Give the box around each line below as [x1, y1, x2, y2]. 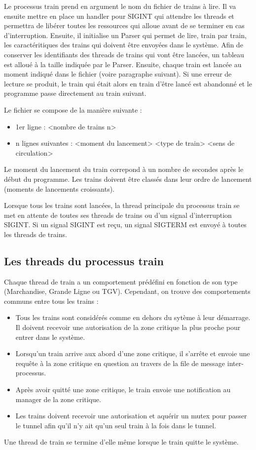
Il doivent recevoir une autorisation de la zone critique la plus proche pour [15, 322, 241, 332]
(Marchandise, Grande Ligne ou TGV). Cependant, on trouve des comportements [4, 286, 251, 296]
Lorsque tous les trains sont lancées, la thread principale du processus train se [4, 200, 240, 210]
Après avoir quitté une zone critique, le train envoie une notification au [15, 384, 231, 395]
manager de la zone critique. [15, 394, 101, 404]
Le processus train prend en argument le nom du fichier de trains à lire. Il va [4, 1, 236, 11]
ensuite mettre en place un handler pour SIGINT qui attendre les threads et [4, 10, 234, 21]
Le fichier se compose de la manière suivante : [4, 104, 142, 115]
